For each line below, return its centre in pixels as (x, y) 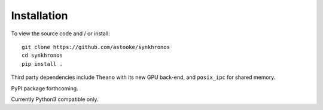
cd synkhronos (42, 56)
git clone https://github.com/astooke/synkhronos (96, 47)
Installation (39, 16)
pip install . (42, 64)
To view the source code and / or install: (60, 33)
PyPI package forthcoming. (45, 88)
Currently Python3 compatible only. (55, 99)
